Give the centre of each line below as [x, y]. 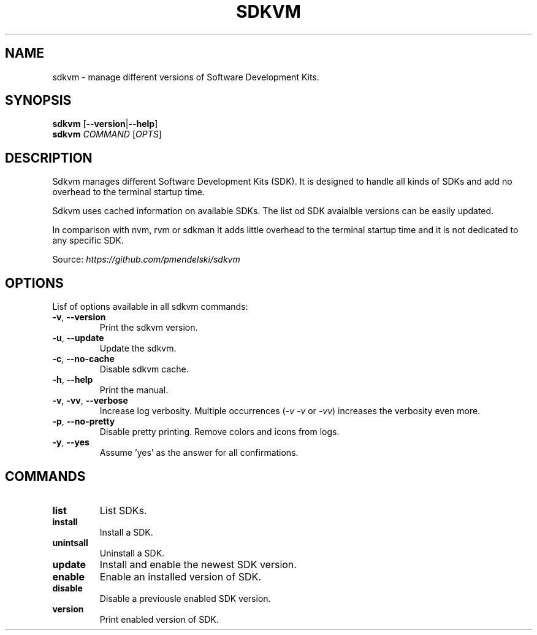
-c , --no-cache [83, 359]
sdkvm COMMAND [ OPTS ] [107, 134]
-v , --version [79, 317]
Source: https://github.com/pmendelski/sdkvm [146, 260]
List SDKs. [123, 510]
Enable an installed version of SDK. [180, 576]
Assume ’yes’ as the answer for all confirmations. [199, 453]
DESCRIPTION [49, 158]
